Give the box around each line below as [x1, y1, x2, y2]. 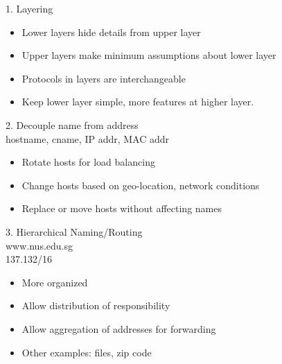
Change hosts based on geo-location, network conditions [21, 177, 260, 192]
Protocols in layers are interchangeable [21, 71, 186, 85]
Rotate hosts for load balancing [21, 155, 155, 169]
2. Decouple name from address [6, 117, 139, 132]
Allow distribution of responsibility [21, 298, 170, 313]
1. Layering [6, 1, 53, 15]
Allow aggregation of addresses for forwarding [21, 321, 216, 336]
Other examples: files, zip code [21, 345, 152, 359]
